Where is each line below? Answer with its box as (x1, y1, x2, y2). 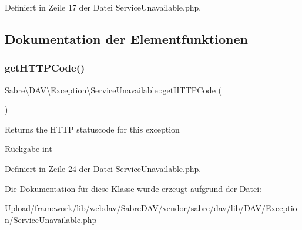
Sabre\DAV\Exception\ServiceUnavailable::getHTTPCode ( (5, 83, 222, 96)
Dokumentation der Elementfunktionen (5, 29, 248, 48)
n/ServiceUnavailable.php (5, 213, 97, 225)
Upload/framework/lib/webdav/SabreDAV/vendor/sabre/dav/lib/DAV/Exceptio (5, 202, 297, 214)
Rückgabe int (5, 143, 52, 155)
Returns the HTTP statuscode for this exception (5, 123, 180, 135)
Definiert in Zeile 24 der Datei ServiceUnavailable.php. (5, 162, 202, 174)
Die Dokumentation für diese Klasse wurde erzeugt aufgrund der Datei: (5, 182, 261, 194)
